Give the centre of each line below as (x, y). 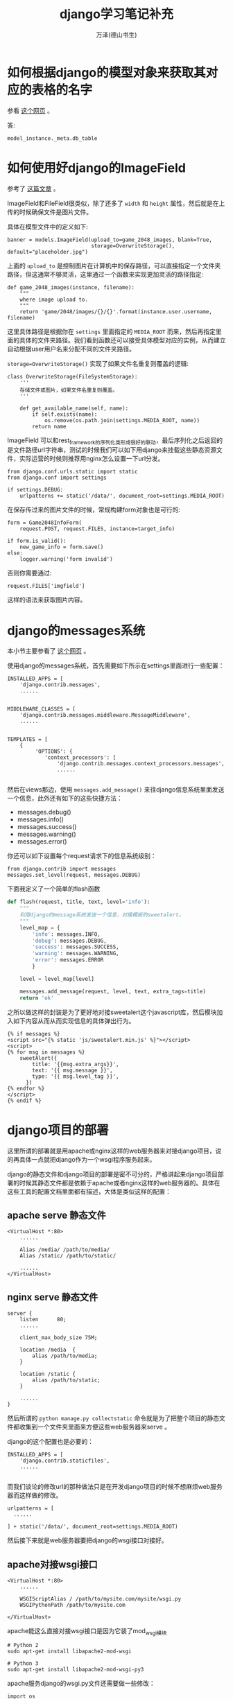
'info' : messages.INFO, (66, 934)
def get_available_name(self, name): (74, 408)
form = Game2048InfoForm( (44, 523)
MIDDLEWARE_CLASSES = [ (42, 709)
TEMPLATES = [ (28, 740)
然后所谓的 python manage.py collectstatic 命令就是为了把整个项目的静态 (113, 1418)
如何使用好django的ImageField (96, 168)
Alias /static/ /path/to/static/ (68, 1256)
